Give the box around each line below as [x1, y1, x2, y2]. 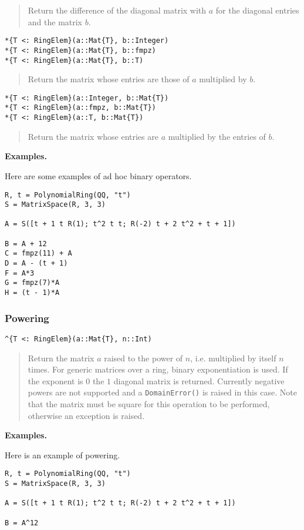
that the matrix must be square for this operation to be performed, [28, 398, 270, 410]
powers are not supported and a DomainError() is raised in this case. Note [28, 386, 297, 398]
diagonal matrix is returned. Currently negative [113, 374, 285, 387]
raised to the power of [104, 351, 183, 364]
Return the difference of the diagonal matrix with [28, 4, 207, 16]
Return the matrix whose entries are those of [28, 73, 190, 85]
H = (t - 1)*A [5, 289, 60, 297]
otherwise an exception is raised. [28, 409, 145, 421]
